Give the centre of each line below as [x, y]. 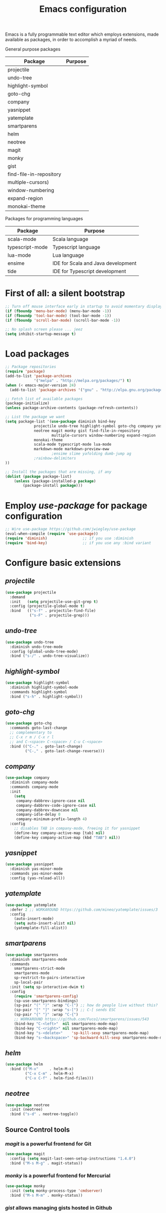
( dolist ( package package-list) [38, 476]
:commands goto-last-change [39, 728]
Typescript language [76, 247]
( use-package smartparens [32, 955]
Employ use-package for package [76, 505]
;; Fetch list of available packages [44, 399]
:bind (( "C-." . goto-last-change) [46, 746]
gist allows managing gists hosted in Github [59, 1208]
